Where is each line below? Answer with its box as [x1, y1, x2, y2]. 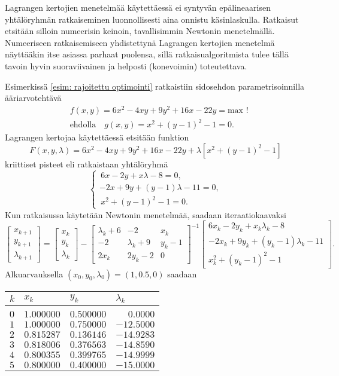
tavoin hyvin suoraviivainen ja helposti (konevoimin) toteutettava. [5, 59, 247, 72]
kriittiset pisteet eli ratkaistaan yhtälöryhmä [5, 157, 168, 170]
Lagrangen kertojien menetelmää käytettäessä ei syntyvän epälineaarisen [5, 1, 271, 13]
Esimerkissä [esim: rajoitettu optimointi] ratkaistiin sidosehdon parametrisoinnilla [5, 80, 305, 92]
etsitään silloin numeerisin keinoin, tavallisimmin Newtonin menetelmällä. [5, 25, 275, 37]
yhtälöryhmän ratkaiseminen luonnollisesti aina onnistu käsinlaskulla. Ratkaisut [5, 13, 299, 25]
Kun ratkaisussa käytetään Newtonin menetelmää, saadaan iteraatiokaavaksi [5, 208, 286, 221]
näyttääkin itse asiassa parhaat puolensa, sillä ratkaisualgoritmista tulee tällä [5, 48, 289, 60]
